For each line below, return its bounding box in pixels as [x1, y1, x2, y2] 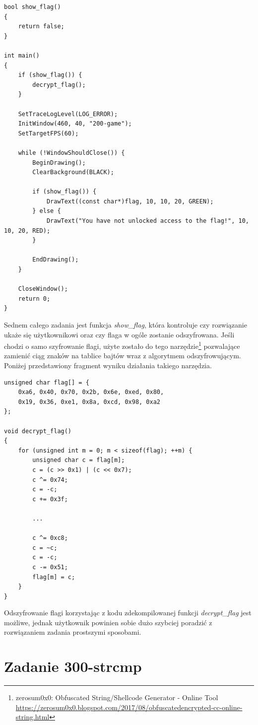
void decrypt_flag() [4, 427, 72, 435]
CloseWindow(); [18, 285, 68, 293]
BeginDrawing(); [32, 159, 86, 166]
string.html [15, 712, 50, 722]
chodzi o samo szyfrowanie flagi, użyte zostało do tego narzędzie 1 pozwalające [4, 339, 240, 351]
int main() [4, 52, 40, 59]
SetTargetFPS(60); [18, 130, 79, 137]
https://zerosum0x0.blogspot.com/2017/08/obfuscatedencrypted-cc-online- [15, 702, 243, 712]
